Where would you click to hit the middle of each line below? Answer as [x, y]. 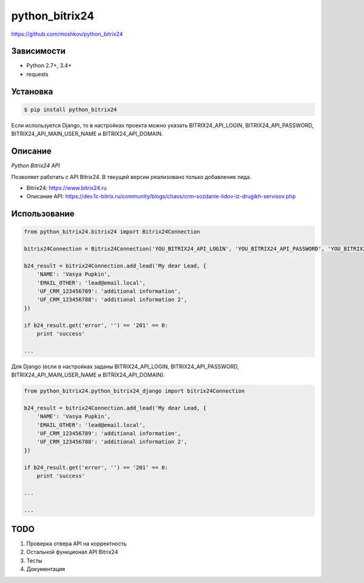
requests [37, 74]
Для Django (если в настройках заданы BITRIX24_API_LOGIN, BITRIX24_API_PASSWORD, [125, 366]
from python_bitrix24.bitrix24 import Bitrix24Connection [112, 232]
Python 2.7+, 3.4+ [49, 66]
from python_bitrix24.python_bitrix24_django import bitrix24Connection [134, 391]
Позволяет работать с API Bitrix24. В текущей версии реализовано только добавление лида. [131, 177]
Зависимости [39, 51]
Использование [43, 214]
